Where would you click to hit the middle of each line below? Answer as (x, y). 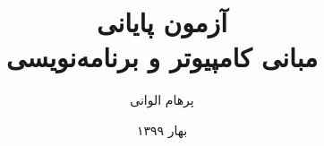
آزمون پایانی (162, 22)
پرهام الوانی (162, 100)
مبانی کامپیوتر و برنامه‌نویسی (162, 57)
